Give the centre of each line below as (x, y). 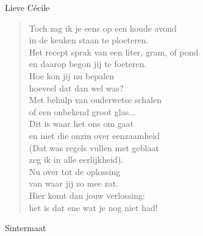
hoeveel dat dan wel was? (76, 88)
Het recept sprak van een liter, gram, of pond (114, 52)
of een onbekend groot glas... (82, 111)
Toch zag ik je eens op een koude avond (103, 28)
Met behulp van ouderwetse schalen (95, 100)
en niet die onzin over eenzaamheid (94, 135)
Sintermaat (26, 228)
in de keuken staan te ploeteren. (89, 40)
